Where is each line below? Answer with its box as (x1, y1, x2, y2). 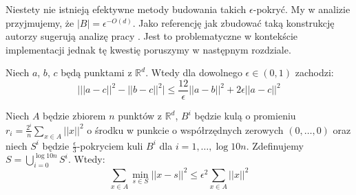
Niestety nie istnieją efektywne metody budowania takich (6, 2, 247, 16)
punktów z (118, 108, 162, 123)
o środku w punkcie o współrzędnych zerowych (87, 122, 284, 137)
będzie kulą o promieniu (194, 108, 296, 123)
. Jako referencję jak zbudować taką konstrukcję (132, 15, 335, 30)
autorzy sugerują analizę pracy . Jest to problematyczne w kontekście (6, 29, 298, 43)
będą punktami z (61, 65, 132, 80)
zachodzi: (295, 65, 334, 80)
